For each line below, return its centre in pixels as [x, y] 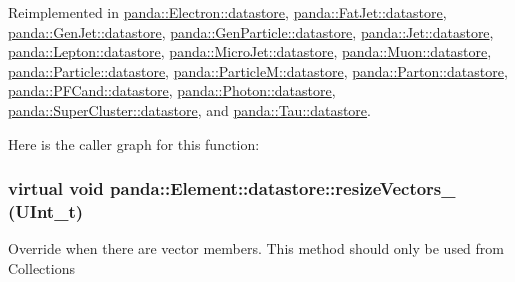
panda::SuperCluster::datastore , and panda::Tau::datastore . [189, 109]
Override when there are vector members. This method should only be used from [256, 248]
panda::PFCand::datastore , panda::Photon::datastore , [172, 90]
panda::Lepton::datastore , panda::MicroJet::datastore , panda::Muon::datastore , [250, 51]
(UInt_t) [46, 211]
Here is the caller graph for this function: [134, 143]
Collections [41, 267]
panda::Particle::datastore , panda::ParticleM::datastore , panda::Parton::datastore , [258, 70]
